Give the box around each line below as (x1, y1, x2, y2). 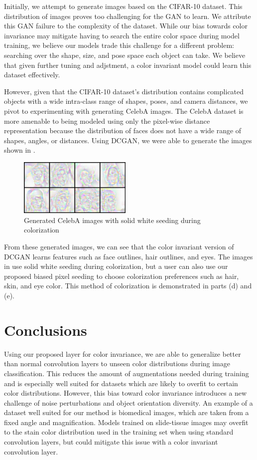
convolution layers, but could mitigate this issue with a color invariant (4, 437, 218, 447)
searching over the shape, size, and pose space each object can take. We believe (4, 49, 246, 60)
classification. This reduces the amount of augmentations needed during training (4, 368, 249, 378)
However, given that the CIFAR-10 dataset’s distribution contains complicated (4, 86, 244, 96)
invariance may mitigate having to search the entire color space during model (4, 30, 240, 40)
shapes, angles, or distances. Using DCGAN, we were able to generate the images (4, 135, 252, 145)
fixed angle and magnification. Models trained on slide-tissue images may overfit (4, 417, 249, 427)
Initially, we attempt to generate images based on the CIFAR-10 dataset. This (4, 1, 243, 11)
